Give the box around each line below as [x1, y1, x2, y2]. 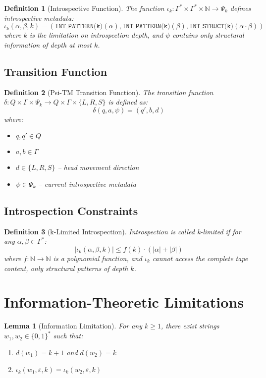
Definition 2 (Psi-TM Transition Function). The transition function [4, 87, 213, 97]
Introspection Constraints [4, 203, 138, 218]
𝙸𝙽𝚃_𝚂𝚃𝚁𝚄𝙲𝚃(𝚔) [189, 23, 234, 30]
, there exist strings [161, 321, 219, 331]
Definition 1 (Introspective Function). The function [4, 3, 164, 13]
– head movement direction [57, 162, 139, 172]
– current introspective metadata [38, 178, 136, 189]
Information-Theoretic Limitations [4, 292, 244, 312]
